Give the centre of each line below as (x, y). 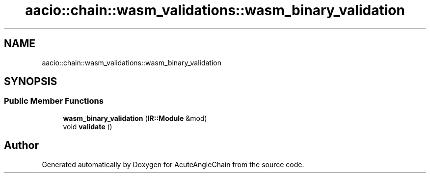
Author (21, 146)
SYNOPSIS (31, 82)
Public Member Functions (54, 101)
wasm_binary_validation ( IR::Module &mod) (135, 118)
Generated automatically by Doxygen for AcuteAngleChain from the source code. (173, 164)
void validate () (88, 126)
